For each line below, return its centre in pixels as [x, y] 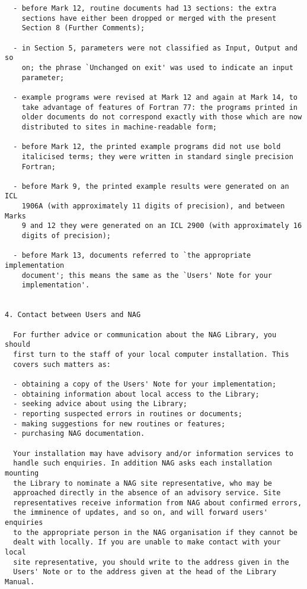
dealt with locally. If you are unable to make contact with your [147, 542]
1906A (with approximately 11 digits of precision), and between [153, 206]
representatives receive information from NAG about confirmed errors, [158, 503]
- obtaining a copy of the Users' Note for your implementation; [145, 384]
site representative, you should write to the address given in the [151, 562]
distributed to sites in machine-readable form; [119, 127]
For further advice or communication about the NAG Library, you [145, 335]
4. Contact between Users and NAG [73, 315]
